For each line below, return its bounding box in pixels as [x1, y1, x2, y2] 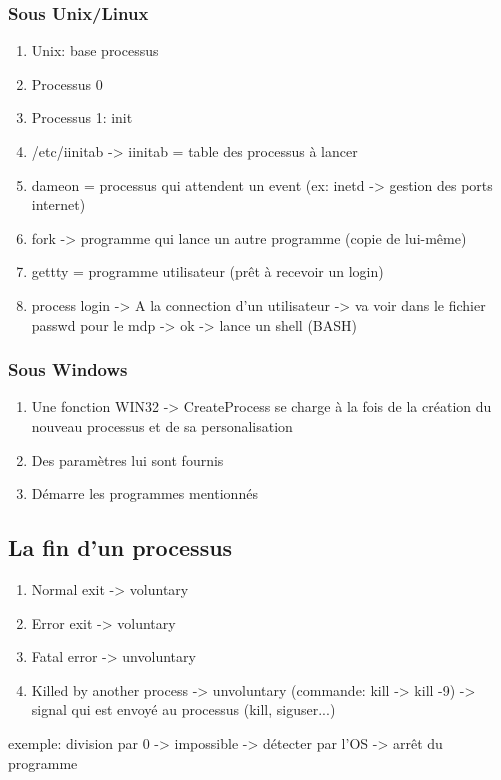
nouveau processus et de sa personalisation [31, 415, 293, 436]
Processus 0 [31, 73, 103, 94]
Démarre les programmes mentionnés [31, 483, 258, 504]
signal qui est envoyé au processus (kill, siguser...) [31, 699, 336, 720]
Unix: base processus [31, 40, 159, 61]
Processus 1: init [31, 107, 133, 128]
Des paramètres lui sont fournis [31, 449, 224, 470]
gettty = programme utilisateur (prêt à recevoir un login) [31, 261, 384, 282]
